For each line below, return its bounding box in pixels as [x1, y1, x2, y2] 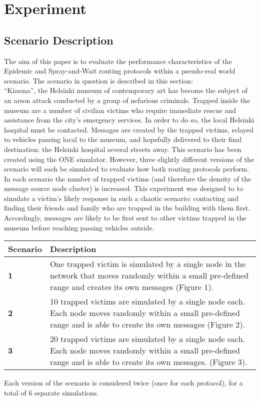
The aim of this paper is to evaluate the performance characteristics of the [4, 55, 232, 66]
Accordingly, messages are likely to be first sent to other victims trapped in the [4, 212, 246, 223]
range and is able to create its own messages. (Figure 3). [49, 356, 247, 368]
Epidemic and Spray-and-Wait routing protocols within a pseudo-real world [4, 65, 235, 76]
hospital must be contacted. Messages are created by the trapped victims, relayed [4, 124, 253, 134]
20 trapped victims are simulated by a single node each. [49, 333, 245, 345]
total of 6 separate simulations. [4, 387, 99, 397]
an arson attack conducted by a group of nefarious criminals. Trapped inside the [4, 94, 250, 105]
